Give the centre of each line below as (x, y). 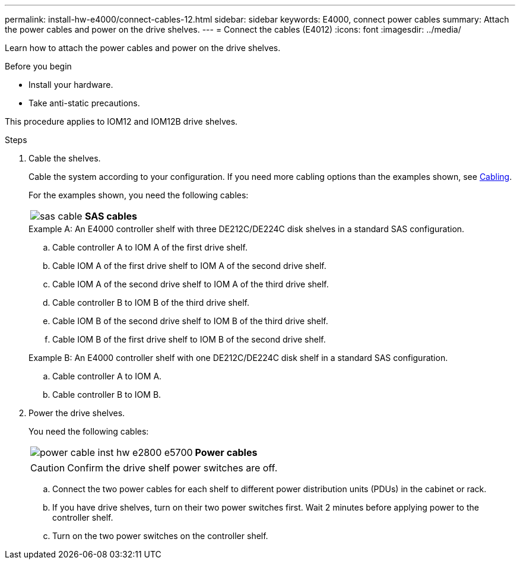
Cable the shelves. (65, 158)
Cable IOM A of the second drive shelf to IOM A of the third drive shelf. (191, 284)
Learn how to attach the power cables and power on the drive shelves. (143, 48)
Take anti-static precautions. (84, 103)
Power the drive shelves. (77, 413)
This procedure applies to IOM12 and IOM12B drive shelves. (121, 121)
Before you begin (38, 66)
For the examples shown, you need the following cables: (139, 195)
